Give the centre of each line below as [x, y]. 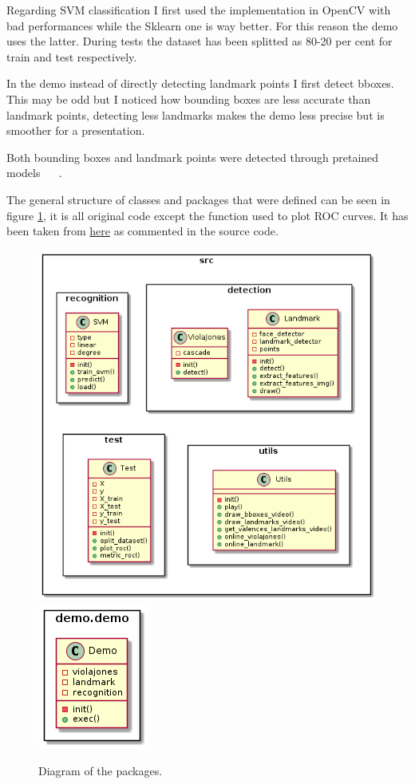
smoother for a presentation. [76, 130]
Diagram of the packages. [101, 771]
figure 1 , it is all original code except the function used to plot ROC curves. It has [207, 215]
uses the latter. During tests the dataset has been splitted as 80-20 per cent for [200, 41]
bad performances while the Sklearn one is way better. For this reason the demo [202, 25]
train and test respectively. [72, 56]
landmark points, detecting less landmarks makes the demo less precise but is [196, 114]
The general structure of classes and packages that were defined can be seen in [198, 199]
